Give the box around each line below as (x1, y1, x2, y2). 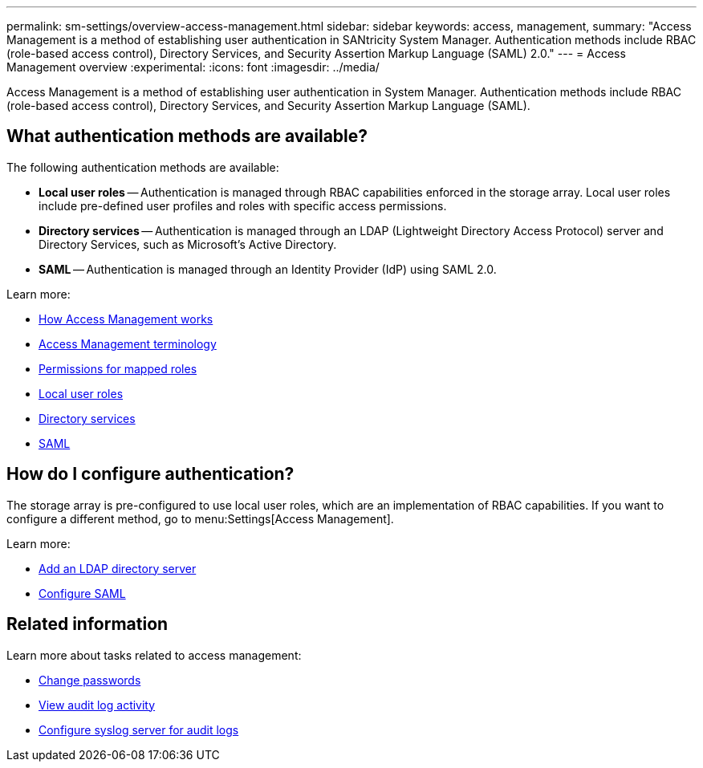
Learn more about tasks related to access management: (6, 648, 302, 662)
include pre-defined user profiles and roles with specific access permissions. (39, 198, 447, 213)
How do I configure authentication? (6, 464, 295, 485)
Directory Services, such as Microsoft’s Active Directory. (39, 237, 337, 251)
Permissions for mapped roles (39, 361, 197, 376)
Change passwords (39, 673, 141, 687)
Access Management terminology (39, 336, 217, 351)
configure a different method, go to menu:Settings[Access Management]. (6, 511, 394, 526)
